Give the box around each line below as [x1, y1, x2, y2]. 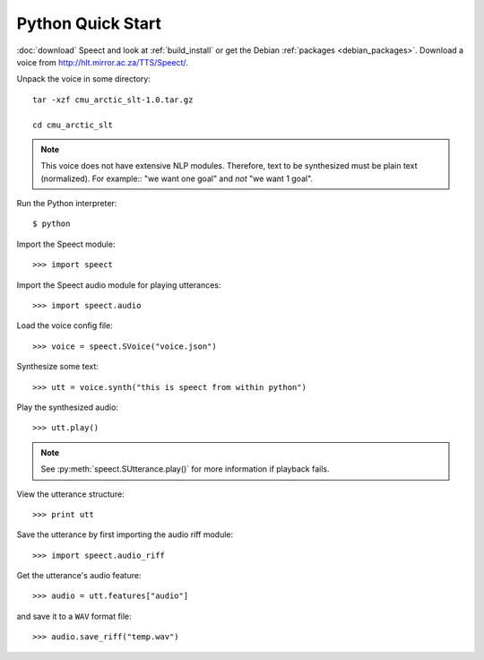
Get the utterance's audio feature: [16, 570, 142, 581]
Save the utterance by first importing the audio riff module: [16, 529, 234, 540]
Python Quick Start [16, 13, 161, 33]
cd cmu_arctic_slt [32, 119, 114, 130]
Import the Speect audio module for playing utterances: [16, 279, 221, 291]
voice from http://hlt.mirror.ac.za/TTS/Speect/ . [16, 56, 188, 67]
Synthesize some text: [16, 361, 99, 372]
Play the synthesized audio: [16, 402, 118, 412]
